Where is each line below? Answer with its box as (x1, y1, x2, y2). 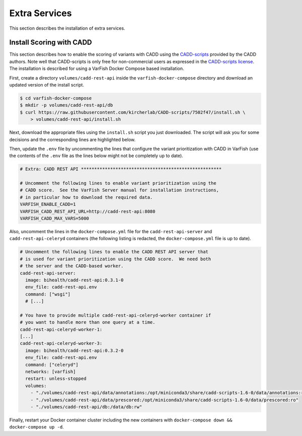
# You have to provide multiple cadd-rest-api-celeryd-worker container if (20, 312, 211, 318)
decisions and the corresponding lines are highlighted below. (9, 136, 136, 142)
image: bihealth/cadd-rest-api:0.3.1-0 (25, 277, 124, 283)
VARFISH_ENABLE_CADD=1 (20, 201, 76, 207)
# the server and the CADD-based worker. (20, 263, 124, 269)
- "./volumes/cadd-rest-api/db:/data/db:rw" (30, 404, 142, 410)
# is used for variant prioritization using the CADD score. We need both (20, 256, 211, 262)
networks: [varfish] (25, 369, 76, 375)
